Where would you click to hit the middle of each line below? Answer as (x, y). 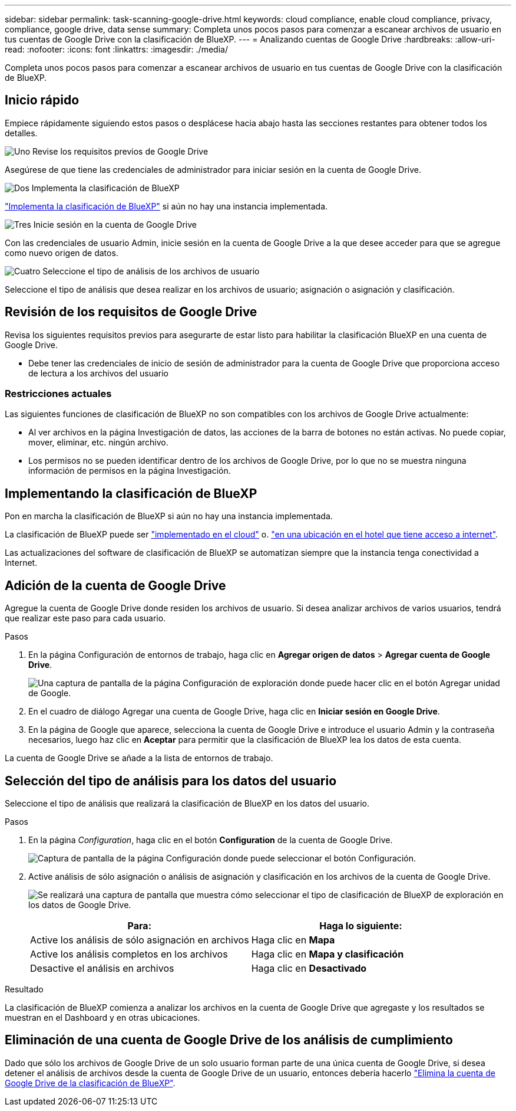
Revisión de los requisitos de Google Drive (131, 312)
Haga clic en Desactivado (309, 968)
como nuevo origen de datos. (62, 253)
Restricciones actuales (58, 394)
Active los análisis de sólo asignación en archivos (140, 940)
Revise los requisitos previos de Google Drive (120, 151)
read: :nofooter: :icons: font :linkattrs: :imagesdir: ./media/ (116, 49)
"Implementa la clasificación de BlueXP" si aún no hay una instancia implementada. (166, 206)
